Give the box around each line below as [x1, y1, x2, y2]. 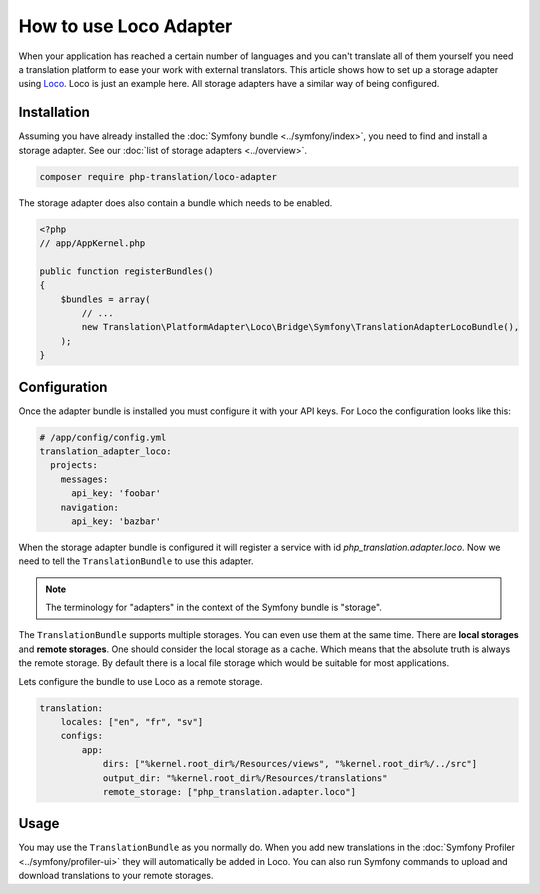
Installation [18, 104, 90, 121]
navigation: [60, 501, 120, 513]
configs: [60, 730, 104, 742]
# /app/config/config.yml [39, 431, 167, 443]
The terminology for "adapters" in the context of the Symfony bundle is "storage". [45, 601, 382, 614]
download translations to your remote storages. [18, 870, 214, 882]
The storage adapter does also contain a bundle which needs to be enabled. [18, 196, 333, 209]
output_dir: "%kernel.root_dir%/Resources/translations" [102, 772, 388, 784]
